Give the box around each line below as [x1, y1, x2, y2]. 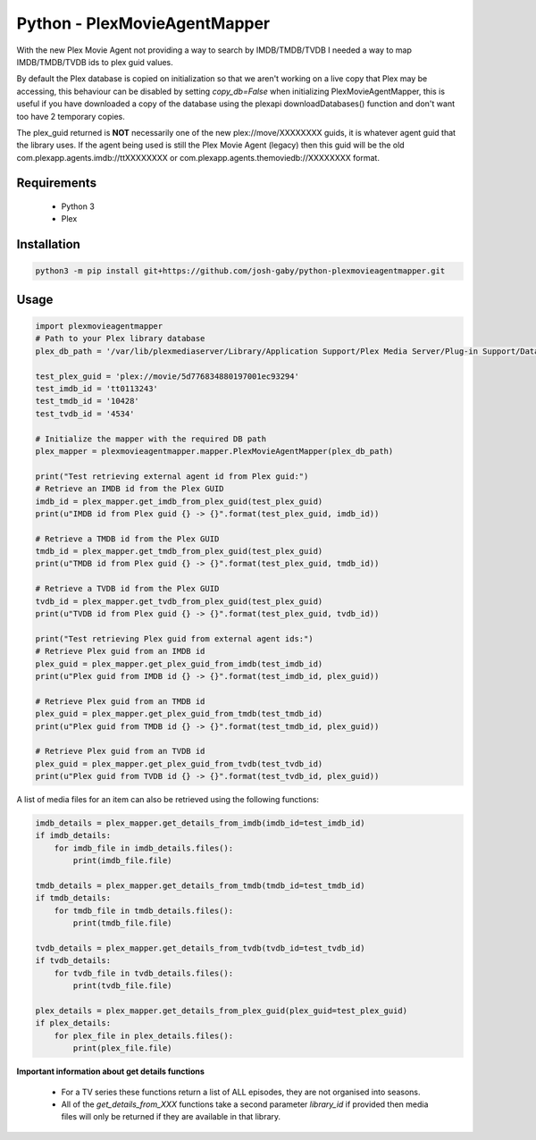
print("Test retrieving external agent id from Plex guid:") [35, 471, 309, 482]
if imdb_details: [35, 831, 112, 841]
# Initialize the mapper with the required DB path [35, 433, 267, 444]
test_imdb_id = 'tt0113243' [35, 384, 158, 394]
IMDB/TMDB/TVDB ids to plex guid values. [16, 56, 173, 67]
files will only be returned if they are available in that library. [61, 1111, 281, 1122]
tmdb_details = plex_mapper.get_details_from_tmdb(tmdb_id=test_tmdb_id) [35, 881, 365, 891]
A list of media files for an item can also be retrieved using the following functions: [16, 794, 319, 805]
